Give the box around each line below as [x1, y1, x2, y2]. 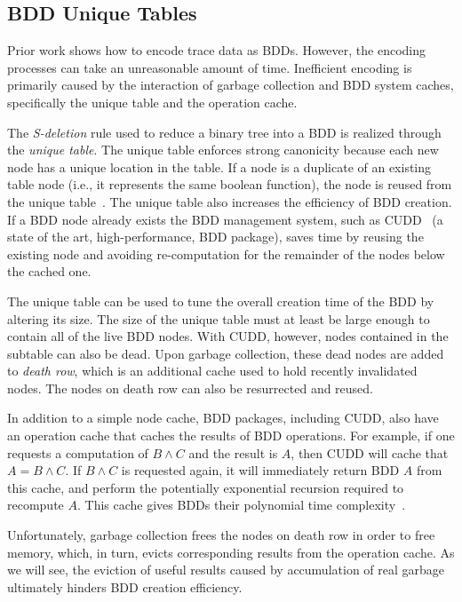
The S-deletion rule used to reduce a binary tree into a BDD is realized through [7, 123, 442, 141]
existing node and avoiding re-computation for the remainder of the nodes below [7, 244, 445, 263]
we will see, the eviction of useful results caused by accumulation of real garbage [7, 560, 445, 579]
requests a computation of [7, 443, 148, 462]
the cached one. [7, 262, 92, 281]
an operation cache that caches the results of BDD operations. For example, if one [7, 426, 455, 445]
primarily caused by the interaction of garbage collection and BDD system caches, [7, 75, 454, 94]
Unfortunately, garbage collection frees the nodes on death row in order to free [7, 526, 435, 544]
